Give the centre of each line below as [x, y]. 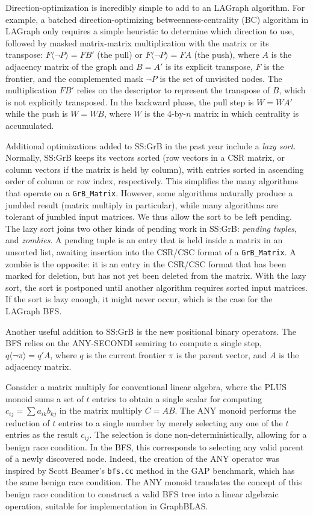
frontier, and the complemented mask [74, 78]
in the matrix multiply [101, 410]
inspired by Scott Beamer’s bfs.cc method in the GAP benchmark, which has [150, 470]
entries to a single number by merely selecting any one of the [170, 422]
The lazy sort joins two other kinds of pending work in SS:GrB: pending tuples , [151, 228]
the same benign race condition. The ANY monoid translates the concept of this [154, 482]
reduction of [28, 422]
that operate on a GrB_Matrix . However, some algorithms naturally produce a [149, 192]
